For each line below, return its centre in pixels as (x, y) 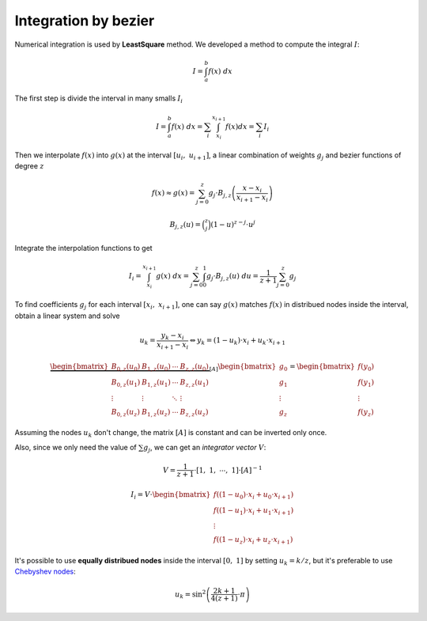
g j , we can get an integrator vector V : (205, 448)
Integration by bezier (85, 21)
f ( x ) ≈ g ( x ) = (173, 193)
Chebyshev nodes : (45, 572)
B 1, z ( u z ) (156, 413)
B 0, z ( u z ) (125, 413)
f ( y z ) (366, 413)
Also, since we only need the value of (76, 447)
